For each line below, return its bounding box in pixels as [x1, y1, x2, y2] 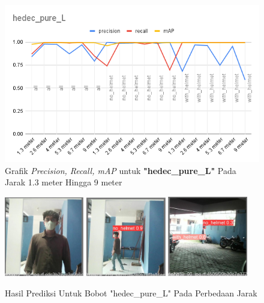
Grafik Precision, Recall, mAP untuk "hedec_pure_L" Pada [5, 164, 236, 176]
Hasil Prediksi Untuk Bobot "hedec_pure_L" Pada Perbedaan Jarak [5, 286, 257, 299]
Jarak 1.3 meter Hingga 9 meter [5, 176, 122, 188]
